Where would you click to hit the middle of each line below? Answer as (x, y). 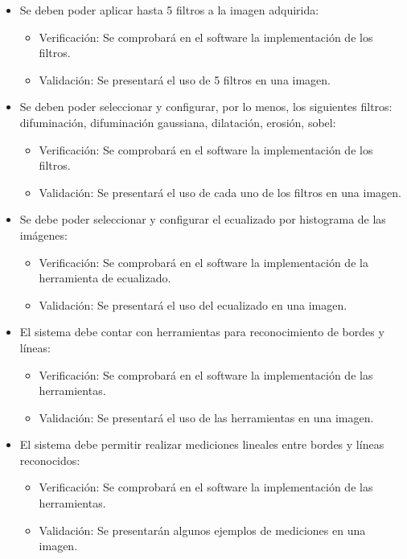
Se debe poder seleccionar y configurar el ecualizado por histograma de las (203, 219)
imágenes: (43, 234)
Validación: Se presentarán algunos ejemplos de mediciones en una (202, 530)
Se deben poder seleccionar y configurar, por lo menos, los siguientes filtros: (206, 107)
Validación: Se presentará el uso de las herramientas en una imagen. (206, 417)
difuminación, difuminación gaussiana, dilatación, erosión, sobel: (178, 122)
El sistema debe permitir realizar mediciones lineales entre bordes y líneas (202, 444)
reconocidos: (50, 460)
